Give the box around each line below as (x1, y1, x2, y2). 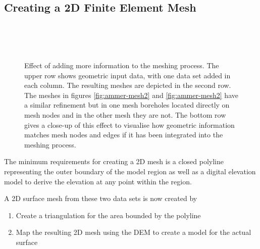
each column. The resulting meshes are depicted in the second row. (24, 80, 231, 90)
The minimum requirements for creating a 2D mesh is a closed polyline (4, 156, 224, 167)
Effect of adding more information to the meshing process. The (24, 60, 219, 70)
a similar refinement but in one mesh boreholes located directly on (24, 99, 230, 110)
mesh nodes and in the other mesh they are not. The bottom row (24, 109, 226, 120)
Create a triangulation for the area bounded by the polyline (16, 210, 201, 220)
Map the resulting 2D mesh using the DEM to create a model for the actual (16, 227, 251, 237)
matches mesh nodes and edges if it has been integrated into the (24, 129, 223, 140)
